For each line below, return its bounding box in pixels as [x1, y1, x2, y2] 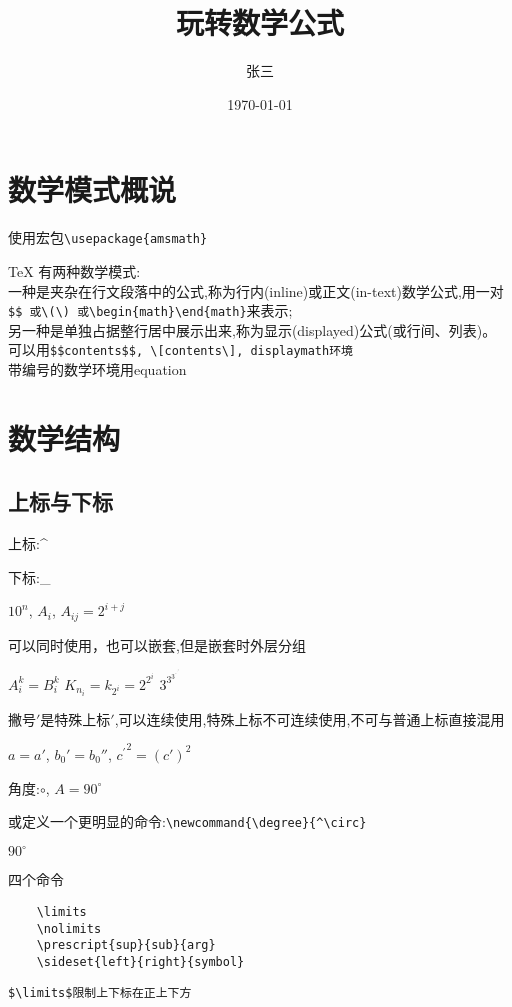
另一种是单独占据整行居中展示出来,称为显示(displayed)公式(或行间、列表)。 [8, 319, 497, 340]
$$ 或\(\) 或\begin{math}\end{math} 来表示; [8, 300, 293, 321]
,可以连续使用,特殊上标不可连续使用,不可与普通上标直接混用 [114, 708, 505, 729]
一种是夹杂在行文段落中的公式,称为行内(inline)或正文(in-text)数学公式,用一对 [8, 280, 504, 301]
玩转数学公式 [175, 2, 344, 43]
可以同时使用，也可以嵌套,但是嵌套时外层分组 [8, 634, 306, 655]
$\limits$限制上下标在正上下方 [8, 985, 192, 1000]
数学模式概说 [8, 169, 177, 210]
